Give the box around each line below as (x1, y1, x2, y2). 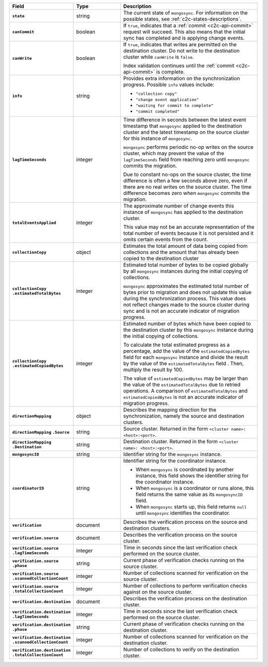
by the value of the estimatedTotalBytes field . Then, (123, 360, 244, 367)
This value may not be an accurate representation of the (123, 224, 255, 230)
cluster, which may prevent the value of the (123, 150, 224, 157)
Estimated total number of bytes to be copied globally (123, 262, 249, 268)
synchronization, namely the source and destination (123, 413, 244, 419)
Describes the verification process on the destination (123, 595, 247, 602)
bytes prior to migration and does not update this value (123, 289, 252, 295)
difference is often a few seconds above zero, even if (123, 177, 248, 184)
